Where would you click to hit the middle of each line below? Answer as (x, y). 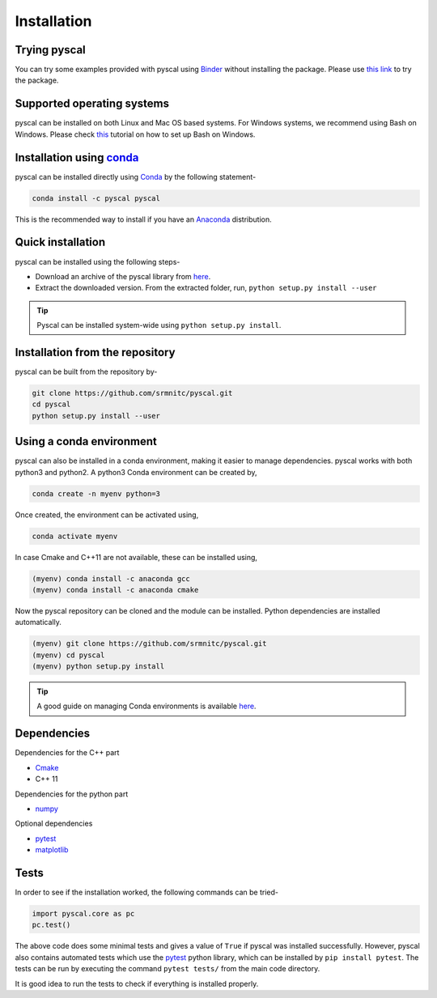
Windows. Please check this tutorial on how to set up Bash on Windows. (135, 134)
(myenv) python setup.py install (98, 667)
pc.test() (51, 925)
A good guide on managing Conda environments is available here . (146, 706)
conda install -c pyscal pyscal (96, 198)
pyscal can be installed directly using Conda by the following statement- (136, 176)
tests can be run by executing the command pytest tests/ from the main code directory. (168, 969)
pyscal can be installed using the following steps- (98, 261)
